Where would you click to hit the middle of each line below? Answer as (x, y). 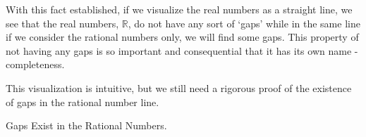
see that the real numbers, (62, 23)
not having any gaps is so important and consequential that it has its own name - (182, 50)
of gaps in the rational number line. (83, 102)
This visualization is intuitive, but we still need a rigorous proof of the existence (179, 87)
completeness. (35, 64)
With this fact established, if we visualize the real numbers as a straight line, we (179, 9)
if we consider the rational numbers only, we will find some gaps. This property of (182, 37)
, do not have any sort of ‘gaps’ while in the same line (244, 23)
